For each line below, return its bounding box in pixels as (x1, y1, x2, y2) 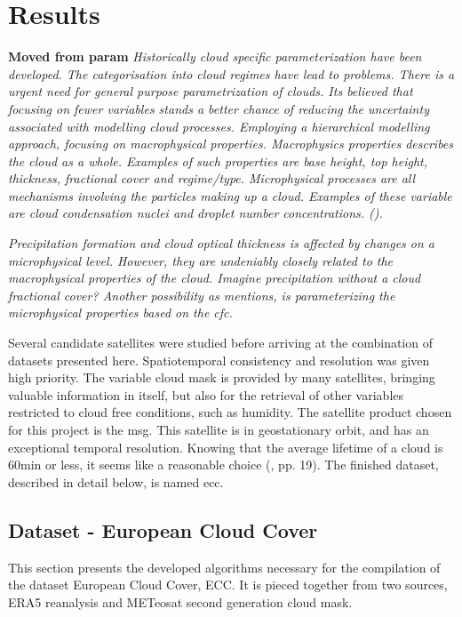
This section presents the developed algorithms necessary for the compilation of (8, 557, 441, 576)
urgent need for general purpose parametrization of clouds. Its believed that (8, 82, 413, 100)
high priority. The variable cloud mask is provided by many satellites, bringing (8, 368, 435, 387)
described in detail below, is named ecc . (8, 472, 224, 491)
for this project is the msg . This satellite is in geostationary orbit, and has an (8, 421, 429, 438)
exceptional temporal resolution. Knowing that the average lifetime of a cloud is (8, 437, 443, 456)
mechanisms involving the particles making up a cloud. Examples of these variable (8, 186, 452, 204)
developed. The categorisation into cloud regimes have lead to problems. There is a (8, 64, 455, 83)
